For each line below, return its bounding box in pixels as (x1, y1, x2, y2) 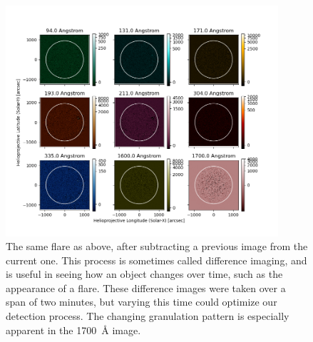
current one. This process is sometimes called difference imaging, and (6, 252, 307, 267)
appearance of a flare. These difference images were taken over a (6, 280, 286, 295)
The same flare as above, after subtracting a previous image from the (6, 239, 308, 254)
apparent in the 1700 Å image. (6, 322, 141, 337)
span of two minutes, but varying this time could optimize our (6, 294, 277, 309)
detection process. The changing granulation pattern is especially (6, 309, 289, 323)
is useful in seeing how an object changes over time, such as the (6, 266, 283, 281)
